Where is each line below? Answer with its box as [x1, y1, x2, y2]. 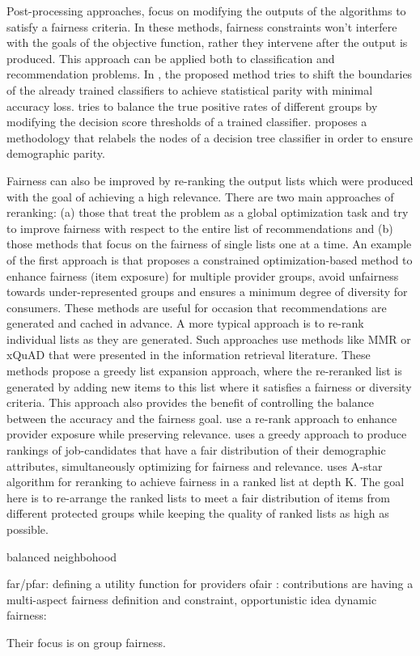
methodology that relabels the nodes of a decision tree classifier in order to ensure [6, 129, 413, 146]
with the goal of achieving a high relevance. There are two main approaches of [6, 188, 394, 205]
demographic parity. [6, 145, 105, 162]
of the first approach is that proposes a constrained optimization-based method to [6, 251, 413, 268]
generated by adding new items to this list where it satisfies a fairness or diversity [6, 378, 412, 395]
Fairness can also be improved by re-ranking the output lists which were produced [6, 171, 414, 188]
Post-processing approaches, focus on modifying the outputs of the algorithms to [6, 2, 406, 19]
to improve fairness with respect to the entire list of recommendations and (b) [6, 219, 393, 236]
